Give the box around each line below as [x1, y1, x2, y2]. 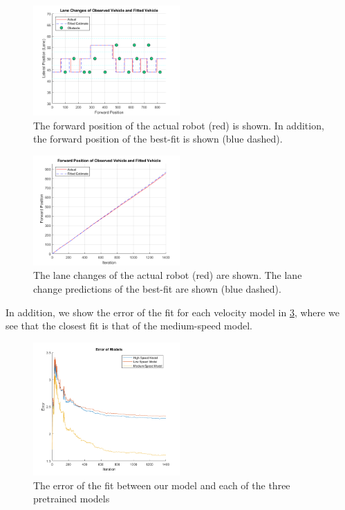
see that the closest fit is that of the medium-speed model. [6, 318, 252, 333]
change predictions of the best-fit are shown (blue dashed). [33, 281, 281, 295]
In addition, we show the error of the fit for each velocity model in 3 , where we [6, 304, 339, 319]
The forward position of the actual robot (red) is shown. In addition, [33, 118, 324, 132]
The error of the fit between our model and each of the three [33, 477, 290, 492]
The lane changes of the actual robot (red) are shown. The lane [33, 268, 302, 282]
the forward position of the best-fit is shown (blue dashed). [33, 131, 283, 146]
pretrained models [33, 491, 110, 506]
